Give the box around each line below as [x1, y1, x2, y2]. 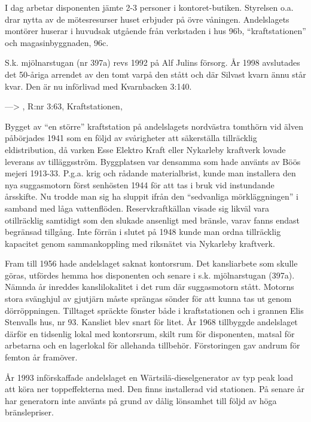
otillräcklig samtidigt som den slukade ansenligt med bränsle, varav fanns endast [5, 213, 300, 226]
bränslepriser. [5, 406, 54, 418]
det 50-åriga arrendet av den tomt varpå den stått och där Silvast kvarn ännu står [5, 68, 306, 80]
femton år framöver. [5, 351, 78, 363]
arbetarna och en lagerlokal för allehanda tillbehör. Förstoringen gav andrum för [5, 339, 300, 351]
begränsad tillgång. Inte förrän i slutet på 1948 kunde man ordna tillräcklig [5, 225, 281, 238]
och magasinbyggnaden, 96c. [5, 36, 109, 48]
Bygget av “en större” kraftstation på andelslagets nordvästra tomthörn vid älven [5, 120, 303, 132]
